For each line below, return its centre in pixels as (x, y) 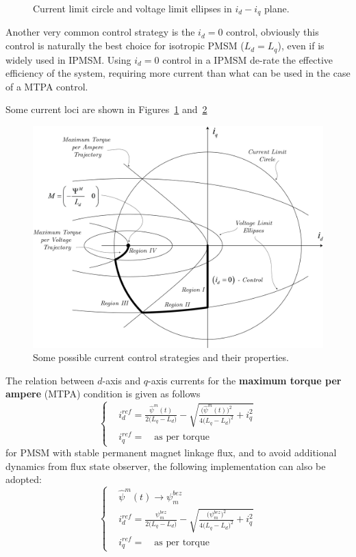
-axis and (122, 380)
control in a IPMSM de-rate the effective (248, 59)
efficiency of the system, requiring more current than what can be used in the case (178, 73)
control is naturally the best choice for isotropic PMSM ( (125, 46)
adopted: (24, 479)
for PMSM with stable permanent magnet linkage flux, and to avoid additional (171, 453)
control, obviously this (272, 32)
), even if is (301, 46)
